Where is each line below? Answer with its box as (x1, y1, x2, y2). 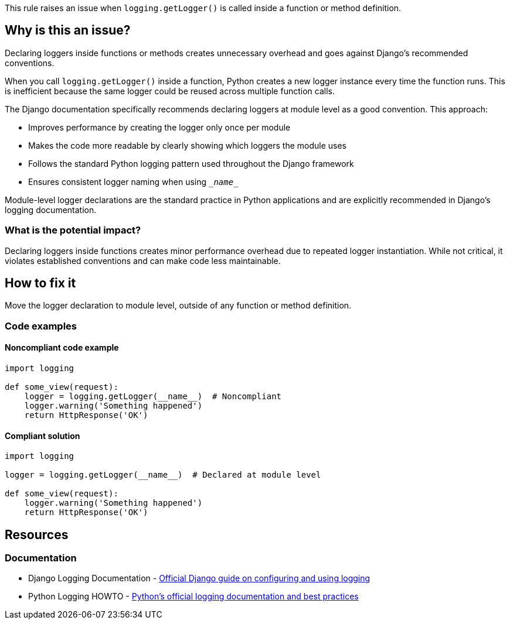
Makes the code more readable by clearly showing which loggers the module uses (28, 140, 346, 150)
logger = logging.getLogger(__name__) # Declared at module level (5, 470, 321, 480)
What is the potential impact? (5, 224, 141, 236)
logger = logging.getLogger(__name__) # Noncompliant (24, 392, 282, 402)
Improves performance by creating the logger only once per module (28, 122, 291, 132)
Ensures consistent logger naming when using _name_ (28, 176, 239, 187)
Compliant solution (5, 430, 80, 441)
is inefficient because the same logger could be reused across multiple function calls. (5, 85, 335, 96)
